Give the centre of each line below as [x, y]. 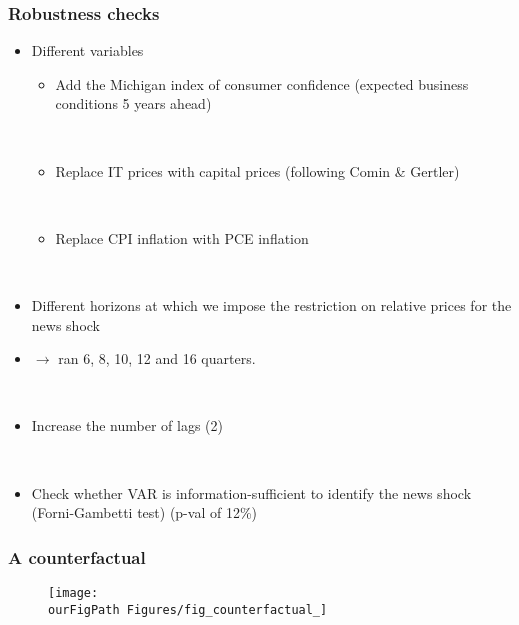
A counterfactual [77, 556]
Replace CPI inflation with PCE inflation [182, 237]
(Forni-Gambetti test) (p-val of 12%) [144, 512]
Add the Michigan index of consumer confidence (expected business [262, 83]
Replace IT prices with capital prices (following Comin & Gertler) [257, 170]
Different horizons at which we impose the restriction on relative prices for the [271, 304]
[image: [73, 592]
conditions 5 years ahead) [133, 103]
